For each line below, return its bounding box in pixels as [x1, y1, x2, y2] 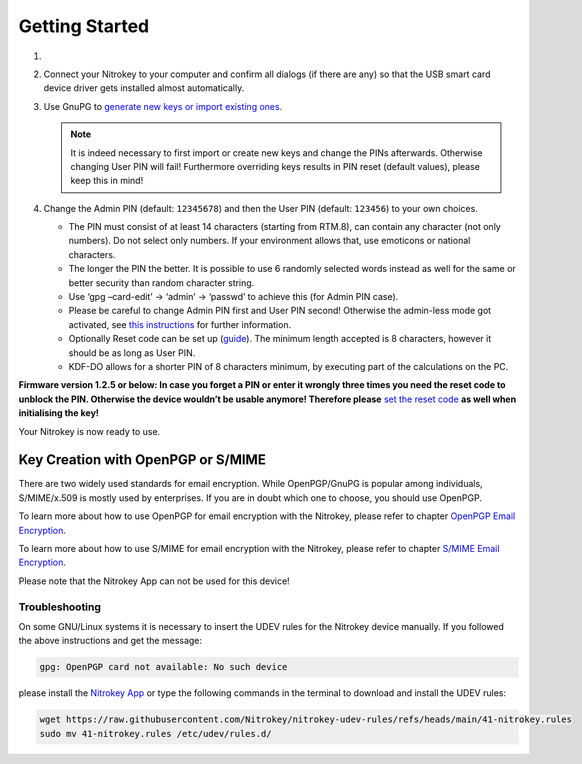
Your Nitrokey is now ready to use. [18, 425, 161, 437]
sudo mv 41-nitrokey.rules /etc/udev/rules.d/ [39, 728, 272, 739]
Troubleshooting [18, 600, 102, 614]
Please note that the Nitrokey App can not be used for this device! [18, 575, 290, 587]
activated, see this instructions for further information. [68, 318, 292, 330]
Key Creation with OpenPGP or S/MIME [18, 451, 267, 469]
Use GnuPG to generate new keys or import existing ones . [43, 100, 283, 112]
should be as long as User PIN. [68, 346, 196, 359]
